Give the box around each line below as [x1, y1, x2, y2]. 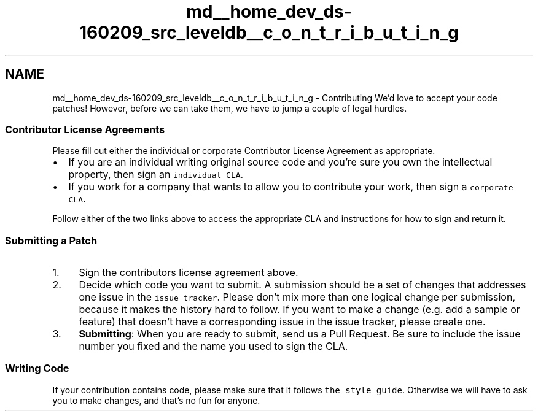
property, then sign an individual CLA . [68, 168, 244, 181]
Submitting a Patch [5, 234, 98, 247]
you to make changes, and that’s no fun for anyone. [52, 395, 260, 406]
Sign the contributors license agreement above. [79, 266, 298, 279]
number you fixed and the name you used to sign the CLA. [79, 340, 348, 353]
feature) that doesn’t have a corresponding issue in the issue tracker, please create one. [79, 315, 486, 328]
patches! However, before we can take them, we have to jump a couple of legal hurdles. [52, 102, 407, 114]
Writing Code [5, 362, 69, 375]
